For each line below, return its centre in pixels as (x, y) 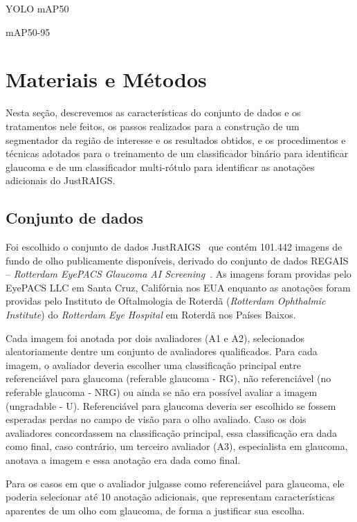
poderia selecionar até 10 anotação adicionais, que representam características (170, 497)
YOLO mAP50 (37, 8)
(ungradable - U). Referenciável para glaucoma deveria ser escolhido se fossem (171, 405)
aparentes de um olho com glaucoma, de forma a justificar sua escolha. (155, 510)
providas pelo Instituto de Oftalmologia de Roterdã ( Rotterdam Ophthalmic (166, 301)
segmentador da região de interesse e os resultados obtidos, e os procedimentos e (176, 139)
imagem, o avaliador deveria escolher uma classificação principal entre (153, 364)
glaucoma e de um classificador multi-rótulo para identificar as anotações (160, 166)
